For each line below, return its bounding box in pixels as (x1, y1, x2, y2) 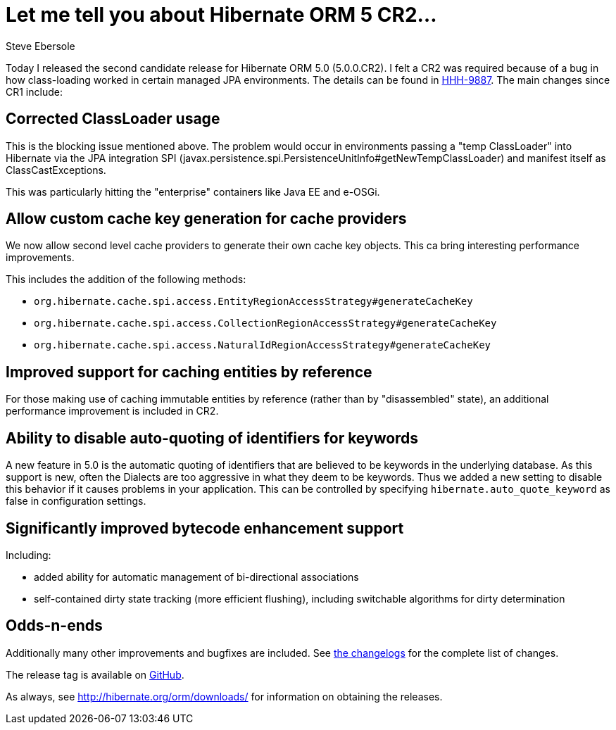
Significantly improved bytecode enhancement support (6, 519, 404, 537)
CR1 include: (6, 85, 63, 98)
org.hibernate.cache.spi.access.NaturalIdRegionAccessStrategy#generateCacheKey (34, 339, 491, 351)
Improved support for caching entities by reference (6, 363, 372, 381)
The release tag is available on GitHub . (6, 668, 184, 681)
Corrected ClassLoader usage (6, 110, 220, 128)
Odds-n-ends (6, 617, 103, 635)
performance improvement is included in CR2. (6, 405, 219, 417)
